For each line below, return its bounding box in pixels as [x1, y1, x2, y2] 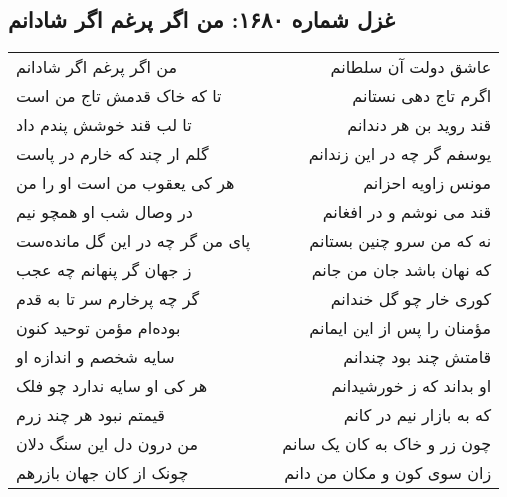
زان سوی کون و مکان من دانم [284, 461, 492, 485]
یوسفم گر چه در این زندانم [308, 142, 492, 166]
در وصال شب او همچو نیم [16, 200, 193, 224]
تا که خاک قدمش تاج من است [16, 84, 222, 108]
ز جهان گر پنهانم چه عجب [16, 258, 192, 282]
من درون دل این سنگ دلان [16, 432, 199, 456]
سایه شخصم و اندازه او [16, 345, 175, 369]
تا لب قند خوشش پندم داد [16, 113, 192, 137]
